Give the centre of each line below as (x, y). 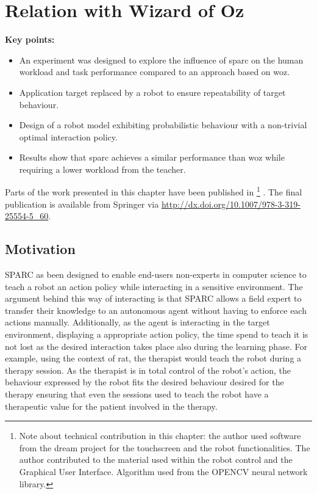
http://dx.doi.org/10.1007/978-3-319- (231, 204)
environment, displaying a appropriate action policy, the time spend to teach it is (157, 334)
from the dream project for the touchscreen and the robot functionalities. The (165, 447)
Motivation (40, 249)
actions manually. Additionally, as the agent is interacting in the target (137, 322)
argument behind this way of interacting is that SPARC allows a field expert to (153, 298)
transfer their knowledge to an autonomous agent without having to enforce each (156, 310)
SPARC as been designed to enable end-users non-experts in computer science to (156, 274)
